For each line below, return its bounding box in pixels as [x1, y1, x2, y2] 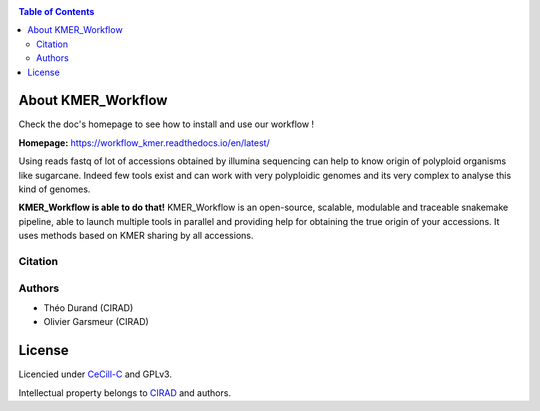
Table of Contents [18, 6, 95, 17]
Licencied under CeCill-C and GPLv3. [18, 368, 172, 380]
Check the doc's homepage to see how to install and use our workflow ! [18, 118, 315, 130]
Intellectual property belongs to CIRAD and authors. [18, 386, 232, 399]
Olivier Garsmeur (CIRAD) [43, 316, 149, 328]
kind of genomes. [18, 183, 91, 195]
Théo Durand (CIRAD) [43, 301, 134, 314]
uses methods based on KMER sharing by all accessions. [18, 230, 254, 242]
